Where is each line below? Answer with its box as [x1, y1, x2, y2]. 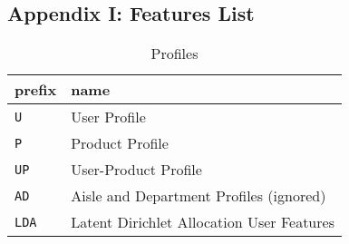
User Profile [71, 106, 146, 128]
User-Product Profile [71, 159, 202, 181]
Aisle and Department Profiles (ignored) [71, 185, 326, 207]
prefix [15, 79, 57, 101]
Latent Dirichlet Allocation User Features [71, 211, 334, 233]
